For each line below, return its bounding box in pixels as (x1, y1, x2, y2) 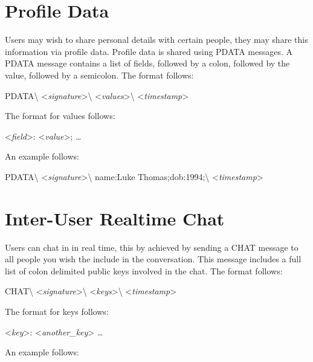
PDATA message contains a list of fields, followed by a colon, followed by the (5, 57, 290, 69)
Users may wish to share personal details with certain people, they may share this (5, 33, 308, 46)
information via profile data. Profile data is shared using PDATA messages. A (5, 45, 293, 57)
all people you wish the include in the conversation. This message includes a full (5, 253, 302, 265)
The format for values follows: (5, 109, 115, 122)
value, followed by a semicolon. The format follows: (5, 68, 194, 81)
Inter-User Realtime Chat (5, 205, 225, 230)
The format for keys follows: (5, 305, 109, 317)
